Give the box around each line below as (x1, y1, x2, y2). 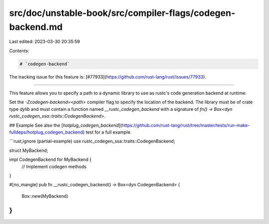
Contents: (9, 48, 29, 54)
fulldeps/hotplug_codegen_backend (9, 129, 83, 135)
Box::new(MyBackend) (21, 193, 68, 199)
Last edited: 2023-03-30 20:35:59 (9, 39, 80, 45)
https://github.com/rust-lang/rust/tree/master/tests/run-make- (122, 122, 250, 128)
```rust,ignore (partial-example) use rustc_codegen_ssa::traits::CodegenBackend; (9, 138, 175, 144)
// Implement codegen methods (21, 163, 87, 169)
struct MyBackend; (9, 147, 48, 153)
